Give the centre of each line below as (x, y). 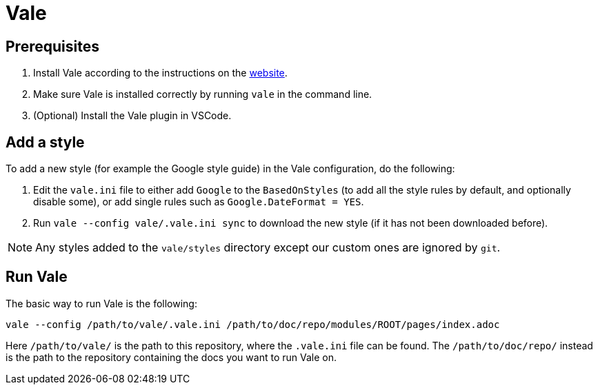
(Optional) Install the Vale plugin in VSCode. (132, 116)
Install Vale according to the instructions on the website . (160, 73)
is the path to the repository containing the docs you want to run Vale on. (171, 357)
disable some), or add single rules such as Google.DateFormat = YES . (199, 202)
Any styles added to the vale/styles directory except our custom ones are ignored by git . (268, 248)
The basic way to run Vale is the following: (101, 303)
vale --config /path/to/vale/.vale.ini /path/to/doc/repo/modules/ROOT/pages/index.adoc (253, 324)
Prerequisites (52, 46)
